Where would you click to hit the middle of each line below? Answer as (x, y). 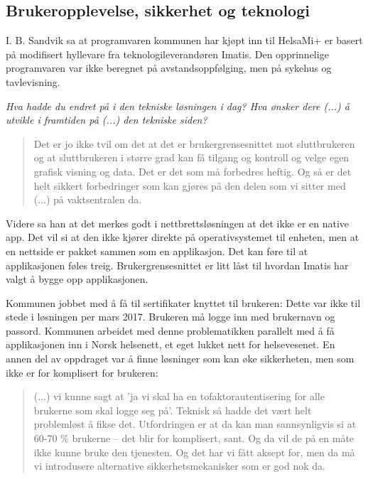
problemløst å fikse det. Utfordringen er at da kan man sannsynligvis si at (195, 424)
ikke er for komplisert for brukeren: (82, 372)
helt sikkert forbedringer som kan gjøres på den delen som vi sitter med (190, 185)
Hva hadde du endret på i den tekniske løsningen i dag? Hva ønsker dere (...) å (178, 106)
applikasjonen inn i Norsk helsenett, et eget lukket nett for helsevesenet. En (171, 344)
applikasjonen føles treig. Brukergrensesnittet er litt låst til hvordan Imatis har (177, 265)
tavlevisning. (33, 81)
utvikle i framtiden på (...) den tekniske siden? (107, 120)
